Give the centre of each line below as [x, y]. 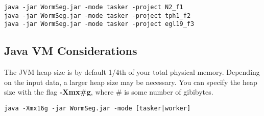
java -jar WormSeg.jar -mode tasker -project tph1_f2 [98, 16]
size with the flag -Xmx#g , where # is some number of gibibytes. [109, 92]
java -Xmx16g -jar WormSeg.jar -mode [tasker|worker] [98, 108]
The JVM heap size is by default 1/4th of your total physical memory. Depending [132, 72]
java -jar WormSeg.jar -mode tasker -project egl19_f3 [99, 24]
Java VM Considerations [71, 51]
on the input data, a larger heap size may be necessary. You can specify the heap [131, 82]
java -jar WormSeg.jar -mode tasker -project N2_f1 [94, 7]
